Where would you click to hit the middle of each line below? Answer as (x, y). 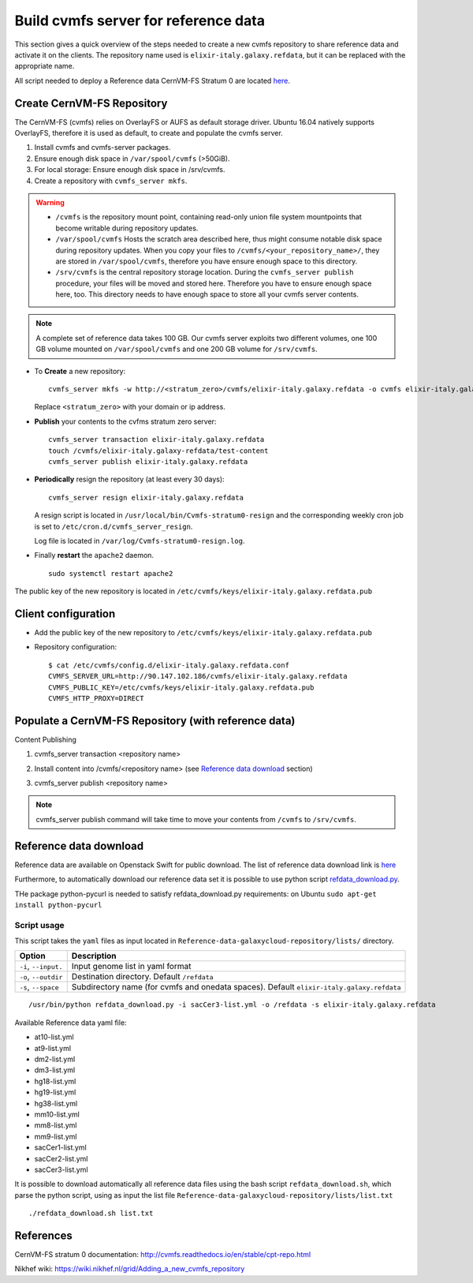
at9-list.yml (52, 1048)
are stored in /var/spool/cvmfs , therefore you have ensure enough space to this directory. (207, 261)
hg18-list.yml (55, 1081)
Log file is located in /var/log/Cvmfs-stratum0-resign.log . (140, 541)
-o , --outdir (41, 977)
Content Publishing (45, 739)
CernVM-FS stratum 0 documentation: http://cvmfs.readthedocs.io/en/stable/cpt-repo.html (163, 1254)
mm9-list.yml (56, 1136)
